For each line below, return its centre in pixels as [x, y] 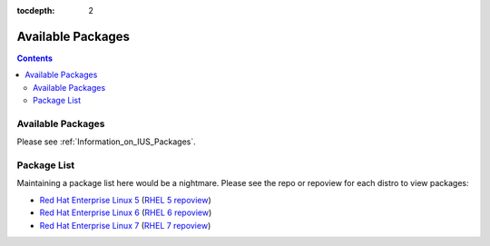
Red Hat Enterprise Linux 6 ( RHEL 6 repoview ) [126, 212]
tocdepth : [36, 10]
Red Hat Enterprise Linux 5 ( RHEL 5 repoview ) [126, 200]
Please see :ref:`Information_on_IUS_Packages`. [107, 142]
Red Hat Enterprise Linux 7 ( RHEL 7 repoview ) [125, 225]
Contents [35, 58]
